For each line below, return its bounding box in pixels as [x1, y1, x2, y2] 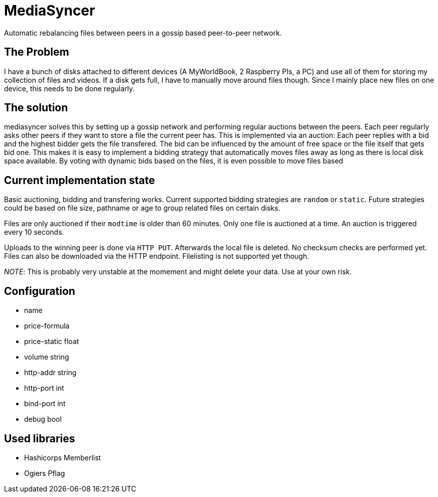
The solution [4, 101, 68, 114]
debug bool [24, 415, 62, 424]
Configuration [4, 284, 75, 297]
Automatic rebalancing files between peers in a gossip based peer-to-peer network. [4, 28, 282, 37]
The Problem [4, 46, 69, 59]
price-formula [24, 321, 70, 330]
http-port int [24, 384, 64, 393]
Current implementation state [4, 174, 155, 187]
